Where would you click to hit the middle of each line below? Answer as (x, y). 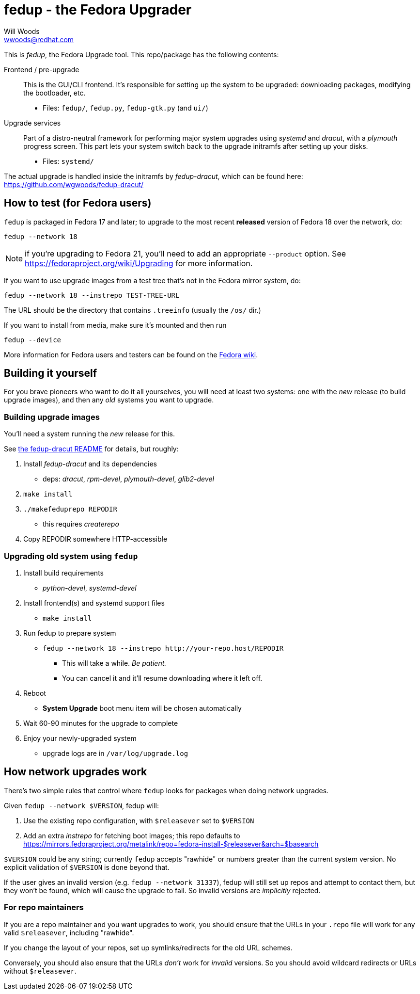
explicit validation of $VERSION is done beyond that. (87, 867)
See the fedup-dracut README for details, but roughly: (91, 449)
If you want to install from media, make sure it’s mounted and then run (115, 325)
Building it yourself (51, 373)
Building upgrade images (52, 417)
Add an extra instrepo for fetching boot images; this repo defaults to (132, 835)
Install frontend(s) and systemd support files (94, 603)
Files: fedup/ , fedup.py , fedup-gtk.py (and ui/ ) (125, 108)
